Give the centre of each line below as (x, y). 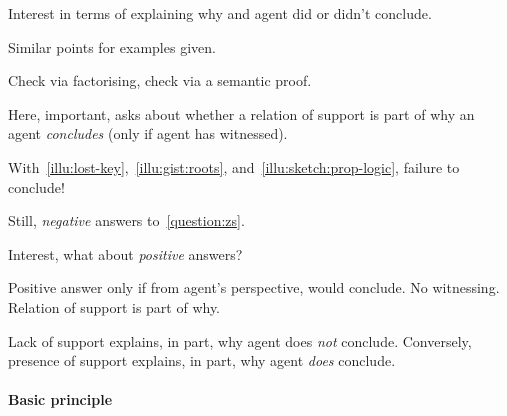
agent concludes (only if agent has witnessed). (148, 133)
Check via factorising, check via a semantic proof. (160, 80)
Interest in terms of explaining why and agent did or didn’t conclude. (220, 13)
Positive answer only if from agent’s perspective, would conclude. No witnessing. (254, 287)
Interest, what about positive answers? (125, 253)
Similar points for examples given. (112, 46)
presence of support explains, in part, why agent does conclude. (202, 360)
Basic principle (60, 399)
